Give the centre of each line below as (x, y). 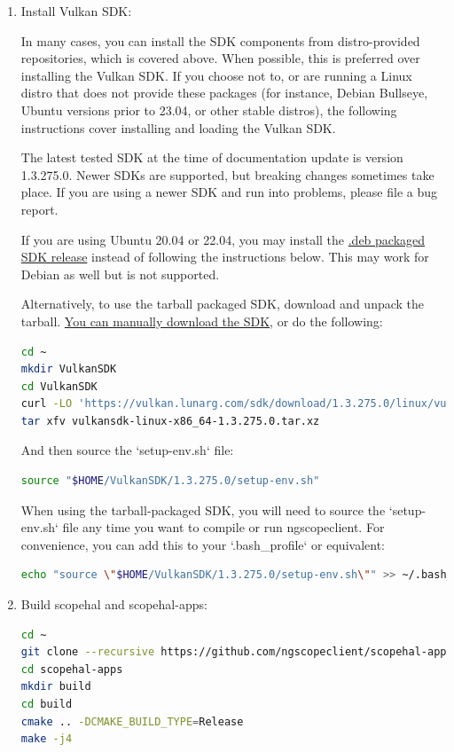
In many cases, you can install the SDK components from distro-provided (220, 40)
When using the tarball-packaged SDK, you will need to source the (203, 509)
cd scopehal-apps (72, 669)
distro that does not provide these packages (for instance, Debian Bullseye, (224, 93)
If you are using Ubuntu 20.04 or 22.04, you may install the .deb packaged (223, 239)
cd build (47, 704)
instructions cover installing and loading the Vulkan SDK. (178, 127)
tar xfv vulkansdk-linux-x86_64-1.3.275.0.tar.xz (170, 421)
